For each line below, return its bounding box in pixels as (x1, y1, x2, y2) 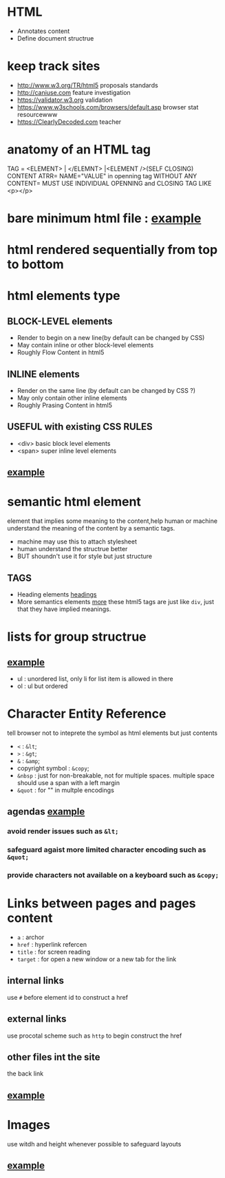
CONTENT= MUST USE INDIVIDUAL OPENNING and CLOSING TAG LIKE (7, 179, 212, 187)
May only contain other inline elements (17, 394, 127, 402)
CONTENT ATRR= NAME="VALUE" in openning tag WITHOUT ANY (7, 171, 197, 180)
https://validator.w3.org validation (17, 96, 113, 104)
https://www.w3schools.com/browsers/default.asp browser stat (17, 103, 199, 111)
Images (7, 1117, 50, 1133)
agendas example (7, 806, 85, 817)
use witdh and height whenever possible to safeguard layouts (7, 1139, 182, 1148)
